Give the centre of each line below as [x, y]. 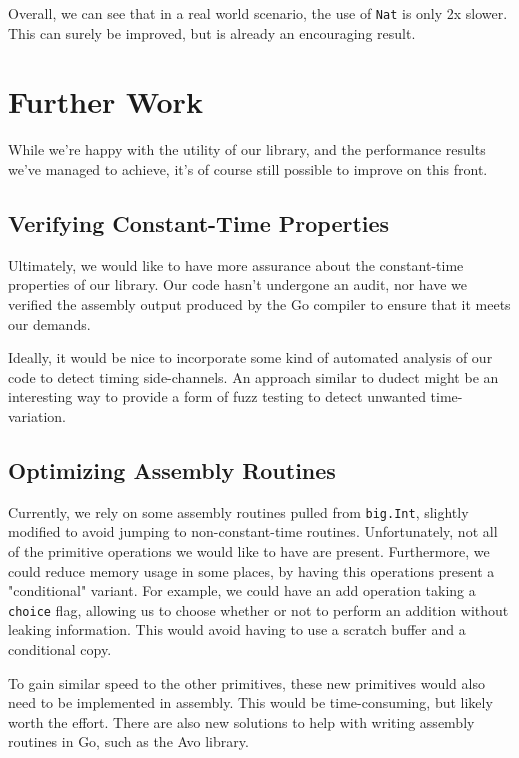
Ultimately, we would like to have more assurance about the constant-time [236, 264]
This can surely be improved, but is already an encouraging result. [212, 32]
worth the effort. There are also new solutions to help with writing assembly [241, 721]
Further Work [105, 101]
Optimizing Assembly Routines [172, 469]
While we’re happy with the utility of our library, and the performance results [247, 149]
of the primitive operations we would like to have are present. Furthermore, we [249, 550]
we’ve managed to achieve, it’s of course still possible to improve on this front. [248, 168]
